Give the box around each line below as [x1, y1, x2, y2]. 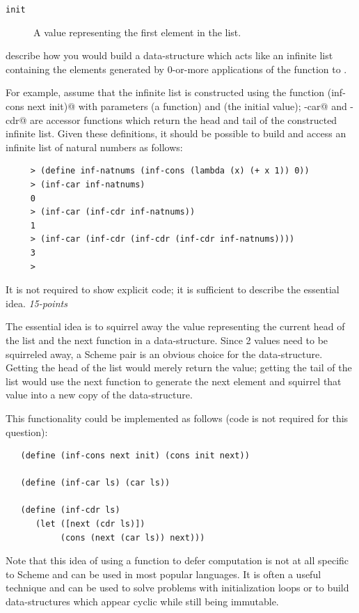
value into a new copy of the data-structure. [6, 387, 193, 402]
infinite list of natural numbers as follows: [6, 139, 183, 154]
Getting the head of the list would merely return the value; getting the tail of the [6, 360, 352, 375]
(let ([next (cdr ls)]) [35, 519, 145, 529]
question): [6, 424, 48, 439]
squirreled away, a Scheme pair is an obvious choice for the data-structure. [6, 346, 323, 361]
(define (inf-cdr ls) [20, 505, 120, 515]
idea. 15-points [6, 295, 67, 310]
